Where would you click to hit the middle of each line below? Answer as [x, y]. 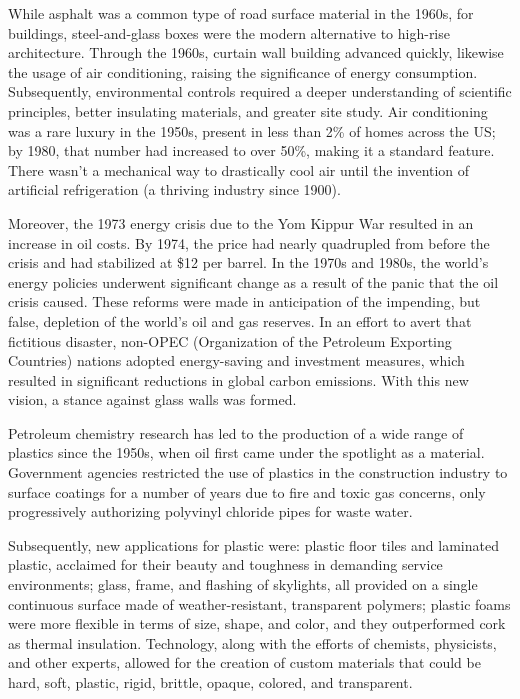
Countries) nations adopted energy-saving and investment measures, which [236, 360]
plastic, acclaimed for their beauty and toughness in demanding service [225, 564]
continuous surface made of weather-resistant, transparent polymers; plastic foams [259, 603]
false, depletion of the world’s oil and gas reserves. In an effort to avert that [240, 320]
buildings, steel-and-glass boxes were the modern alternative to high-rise [229, 32]
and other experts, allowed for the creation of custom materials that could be [244, 662]
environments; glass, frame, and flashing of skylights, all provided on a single [243, 584]
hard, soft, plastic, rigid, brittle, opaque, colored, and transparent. [210, 682]
